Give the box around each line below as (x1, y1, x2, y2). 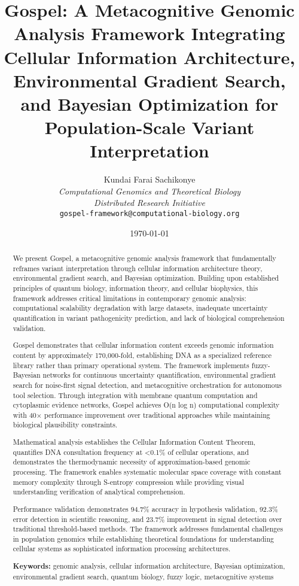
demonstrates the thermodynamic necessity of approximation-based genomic (13, 457, 251, 467)
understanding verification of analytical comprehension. (13, 487, 185, 497)
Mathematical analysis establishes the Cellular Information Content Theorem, (13, 437, 256, 447)
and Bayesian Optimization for (20, 91, 279, 116)
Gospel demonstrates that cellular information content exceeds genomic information (13, 340, 274, 350)
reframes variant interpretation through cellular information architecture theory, (13, 263, 263, 273)
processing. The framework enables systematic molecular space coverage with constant (13, 466, 282, 476)
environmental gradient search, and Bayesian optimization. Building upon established (13, 273, 279, 283)
